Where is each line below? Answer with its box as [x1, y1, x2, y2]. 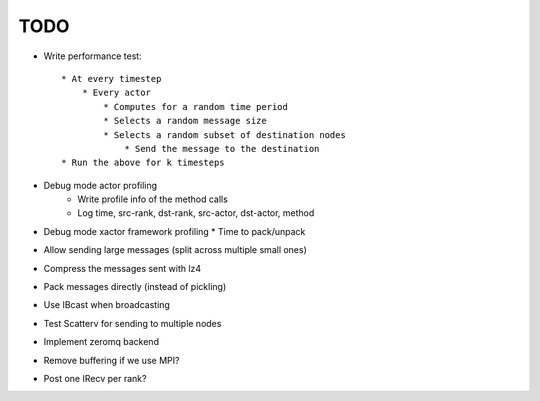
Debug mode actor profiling [43, 179, 158, 191]
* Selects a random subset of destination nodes [103, 129, 347, 140]
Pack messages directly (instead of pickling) [43, 281, 227, 293]
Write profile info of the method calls [77, 193, 229, 205]
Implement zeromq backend [43, 336, 160, 348]
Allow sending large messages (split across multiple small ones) [43, 244, 307, 256]
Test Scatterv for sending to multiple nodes [43, 317, 222, 329]
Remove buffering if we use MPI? [43, 354, 180, 366]
